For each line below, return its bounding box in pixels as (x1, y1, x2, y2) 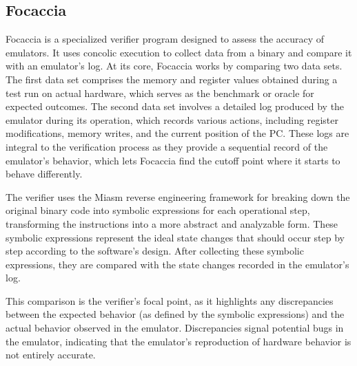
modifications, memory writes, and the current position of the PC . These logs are (6, 126, 349, 140)
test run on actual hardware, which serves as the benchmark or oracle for (6, 85, 314, 100)
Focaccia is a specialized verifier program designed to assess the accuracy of (6, 32, 325, 46)
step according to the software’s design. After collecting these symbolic (6, 244, 304, 258)
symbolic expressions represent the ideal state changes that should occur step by (6, 230, 345, 244)
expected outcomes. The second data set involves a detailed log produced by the (6, 99, 345, 114)
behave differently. (6, 166, 83, 181)
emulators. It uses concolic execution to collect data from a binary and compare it (6, 45, 352, 59)
